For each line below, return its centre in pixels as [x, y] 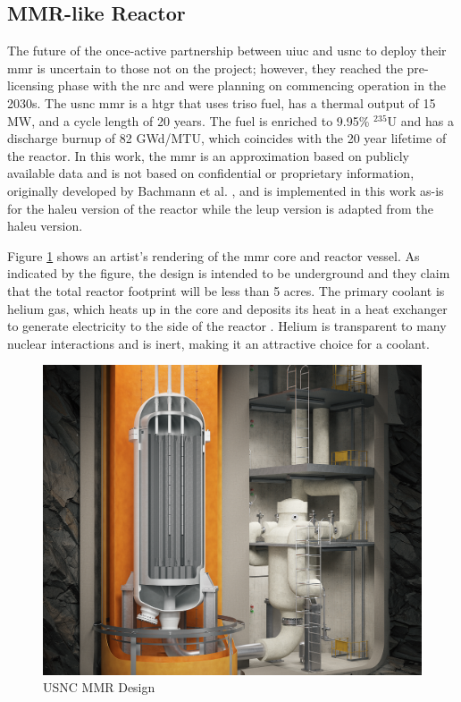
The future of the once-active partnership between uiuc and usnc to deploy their [227, 51]
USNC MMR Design [99, 687]
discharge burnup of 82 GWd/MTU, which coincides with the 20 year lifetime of [227, 138]
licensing [31, 85]
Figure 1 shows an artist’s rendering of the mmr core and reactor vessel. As [214, 255]
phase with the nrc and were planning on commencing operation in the [252, 85]
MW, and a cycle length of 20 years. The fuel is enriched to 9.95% [189, 120]
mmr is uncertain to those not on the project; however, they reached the [205, 68]
